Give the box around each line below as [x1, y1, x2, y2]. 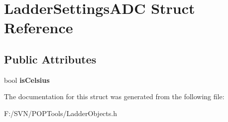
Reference [4, 17, 73, 38]
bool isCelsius [4, 74, 50, 85]
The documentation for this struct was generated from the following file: [4, 91, 225, 102]
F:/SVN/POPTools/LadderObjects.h [4, 108, 117, 118]
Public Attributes [4, 51, 97, 66]
